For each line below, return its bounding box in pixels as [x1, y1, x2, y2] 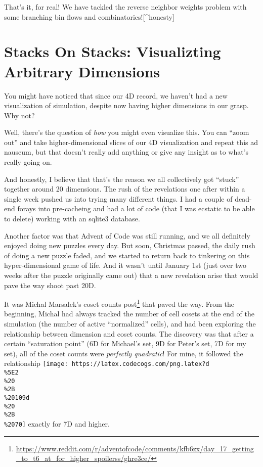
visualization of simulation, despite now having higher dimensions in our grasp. [4, 100, 249, 111]
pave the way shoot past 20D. [4, 279, 96, 290]
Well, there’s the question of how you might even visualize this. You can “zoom [4, 127, 249, 137]
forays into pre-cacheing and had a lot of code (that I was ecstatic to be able [17, 203, 255, 214]
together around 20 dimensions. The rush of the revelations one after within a [4, 183, 245, 194]
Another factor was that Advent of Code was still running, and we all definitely [4, 230, 250, 241]
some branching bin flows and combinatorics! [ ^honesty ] [4, 11, 174, 22]
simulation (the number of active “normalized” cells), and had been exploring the [4, 318, 256, 329]
